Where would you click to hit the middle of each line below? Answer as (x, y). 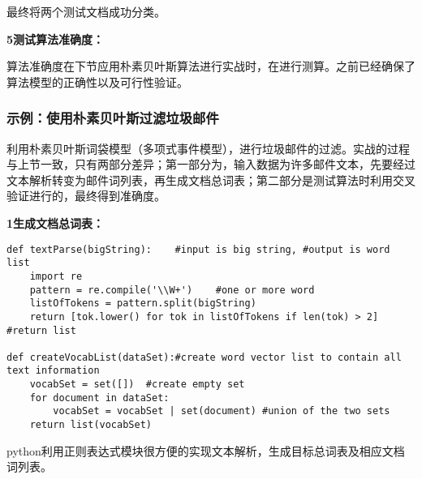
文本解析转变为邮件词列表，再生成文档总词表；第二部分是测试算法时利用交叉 (211, 180)
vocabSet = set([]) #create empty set (137, 385)
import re (56, 276)
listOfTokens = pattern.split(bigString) (143, 304)
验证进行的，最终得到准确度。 (86, 196)
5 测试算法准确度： (56, 38)
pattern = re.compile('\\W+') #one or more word (172, 290)
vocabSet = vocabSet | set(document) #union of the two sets (222, 411)
